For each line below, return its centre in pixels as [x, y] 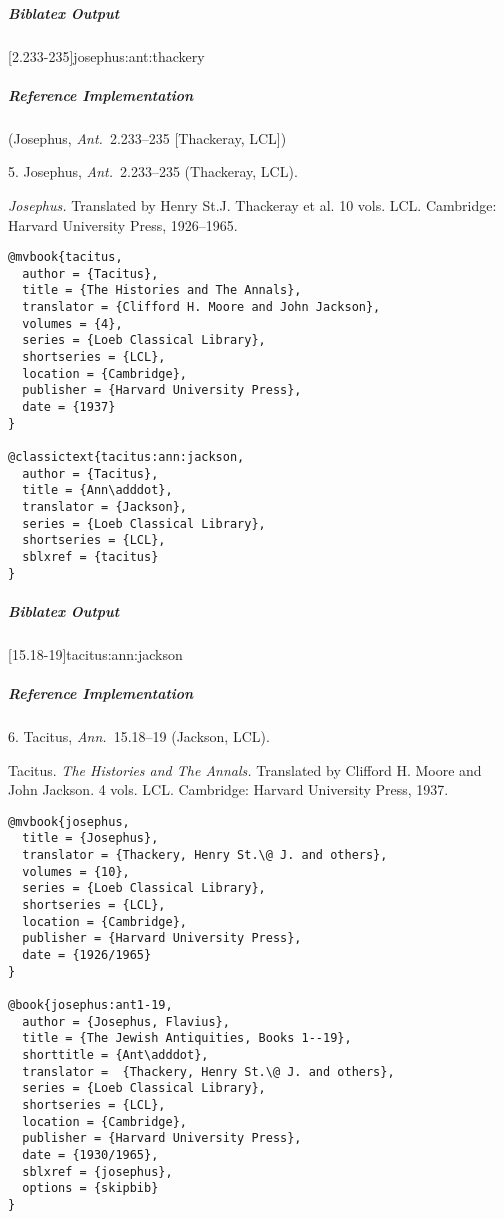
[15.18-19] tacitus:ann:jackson [95, 653]
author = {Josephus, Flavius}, [126, 1021]
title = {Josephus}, [90, 838]
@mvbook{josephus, [69, 821]
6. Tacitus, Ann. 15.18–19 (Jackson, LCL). [139, 735]
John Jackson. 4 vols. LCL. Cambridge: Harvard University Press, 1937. [228, 789]
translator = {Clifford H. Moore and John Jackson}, [201, 307]
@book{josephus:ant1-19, [90, 1004]
